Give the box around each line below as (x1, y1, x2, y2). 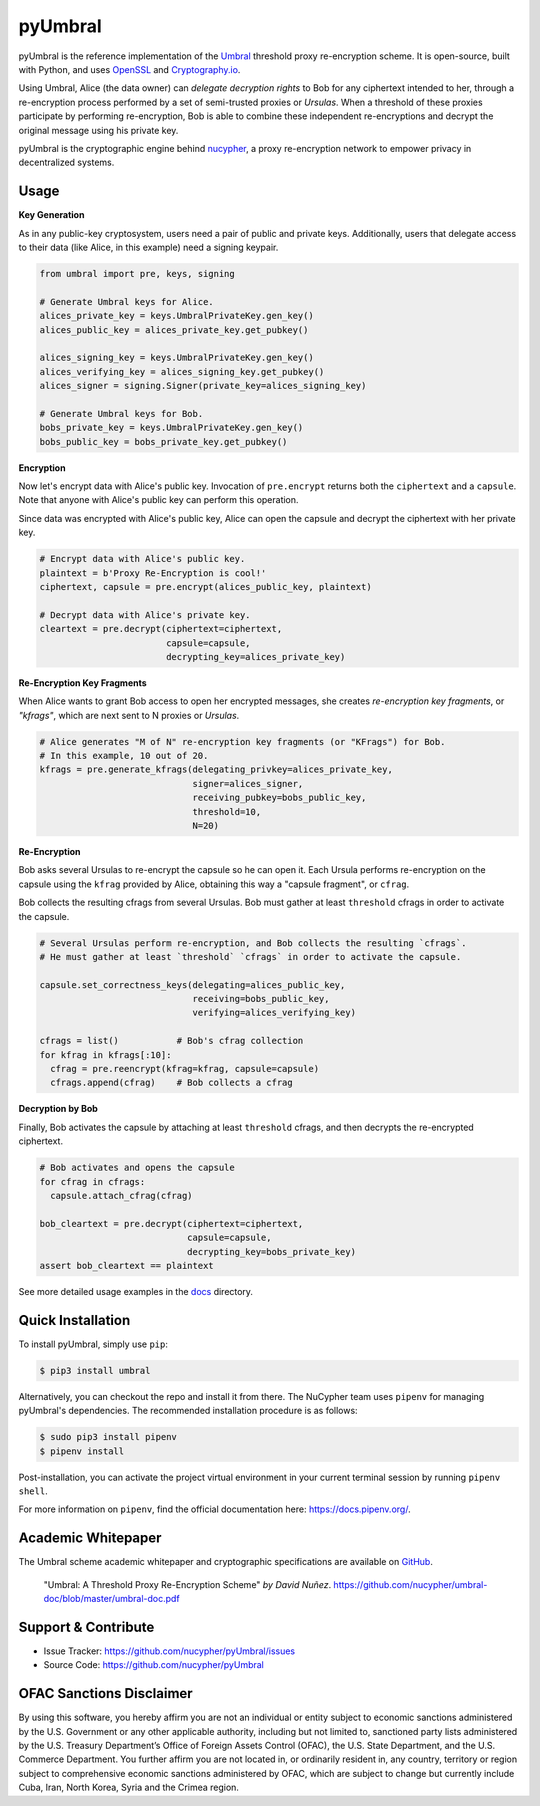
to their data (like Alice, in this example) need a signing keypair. (18, 241, 279, 253)
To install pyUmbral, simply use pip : (18, 1338, 169, 1350)
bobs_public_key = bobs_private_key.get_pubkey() (39, 436, 288, 447)
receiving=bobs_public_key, (192, 993, 330, 1005)
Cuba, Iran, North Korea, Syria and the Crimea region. (18, 1781, 240, 1794)
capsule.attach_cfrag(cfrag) (50, 1190, 194, 1201)
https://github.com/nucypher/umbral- (333, 1578, 488, 1590)
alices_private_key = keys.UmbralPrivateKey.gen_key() (39, 310, 314, 322)
